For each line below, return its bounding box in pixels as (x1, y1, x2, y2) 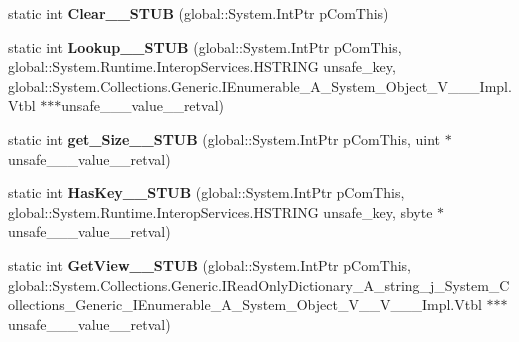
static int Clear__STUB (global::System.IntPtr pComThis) (8, 3, 389, 23)
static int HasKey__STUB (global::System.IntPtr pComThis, (8, 182, 405, 203)
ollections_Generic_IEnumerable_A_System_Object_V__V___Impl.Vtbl (8, 294, 482, 315)
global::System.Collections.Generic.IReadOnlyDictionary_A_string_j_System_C (8, 274, 510, 295)
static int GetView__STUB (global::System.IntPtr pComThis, (8, 254, 411, 275)
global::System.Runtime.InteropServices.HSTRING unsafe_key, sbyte (8, 201, 433, 222)
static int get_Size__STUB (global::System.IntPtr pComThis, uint (8, 128, 441, 149)
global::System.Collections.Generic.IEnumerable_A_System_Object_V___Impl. (8, 75, 512, 96)
